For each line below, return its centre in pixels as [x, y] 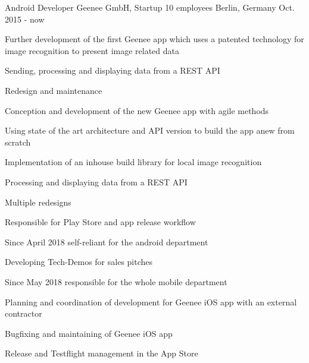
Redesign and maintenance [54, 90]
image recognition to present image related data [92, 50]
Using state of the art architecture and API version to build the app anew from [150, 130]
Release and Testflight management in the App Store [102, 353]
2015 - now [25, 19]
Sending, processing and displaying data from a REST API [113, 70]
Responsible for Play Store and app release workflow [100, 222]
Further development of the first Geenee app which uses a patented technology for [154, 39]
